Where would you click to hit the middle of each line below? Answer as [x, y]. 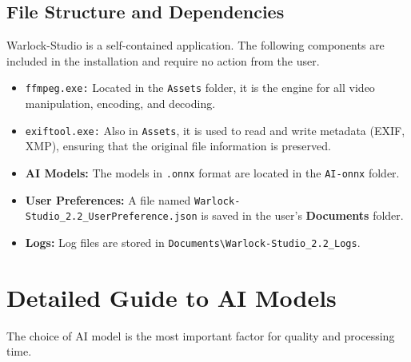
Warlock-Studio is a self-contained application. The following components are [196, 45]
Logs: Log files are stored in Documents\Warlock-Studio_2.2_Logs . [193, 242]
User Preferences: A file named [108, 199]
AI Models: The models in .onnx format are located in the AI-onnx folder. [212, 172]
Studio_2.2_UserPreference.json [111, 217]
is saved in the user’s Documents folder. [302, 215]
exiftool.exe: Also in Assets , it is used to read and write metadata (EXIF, [215, 130]
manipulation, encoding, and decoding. [120, 103]
